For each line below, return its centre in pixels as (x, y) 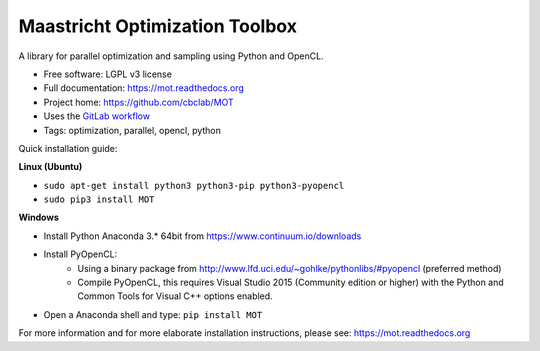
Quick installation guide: (68, 148)
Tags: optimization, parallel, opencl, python (132, 130)
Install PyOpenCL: (80, 254)
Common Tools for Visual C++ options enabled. (175, 296)
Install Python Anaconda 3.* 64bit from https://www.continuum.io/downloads (202, 236)
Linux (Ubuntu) (50, 167)
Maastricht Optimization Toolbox (157, 26)
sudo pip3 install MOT (99, 199)
